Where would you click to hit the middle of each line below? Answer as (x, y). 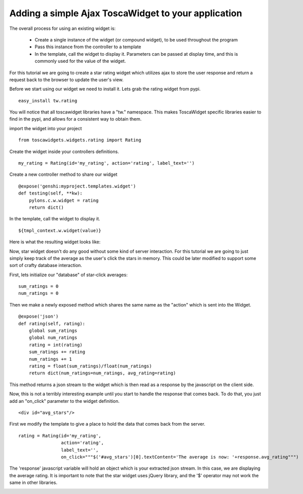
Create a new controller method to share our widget (63, 174)
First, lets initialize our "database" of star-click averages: (68, 275)
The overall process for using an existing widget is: (63, 28)
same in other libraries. (33, 483)
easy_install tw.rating (48, 101)
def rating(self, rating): (52, 324)
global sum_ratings (53, 331)
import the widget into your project (46, 128)
